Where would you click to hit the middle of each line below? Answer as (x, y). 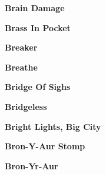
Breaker (21, 47)
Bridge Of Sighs (38, 87)
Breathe (21, 67)
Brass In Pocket (38, 27)
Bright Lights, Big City (53, 126)
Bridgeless (26, 106)
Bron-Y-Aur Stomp (45, 146)
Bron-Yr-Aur (32, 165)
